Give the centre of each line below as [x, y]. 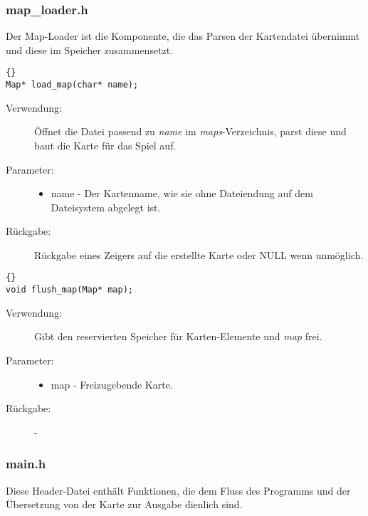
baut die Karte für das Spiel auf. [105, 145]
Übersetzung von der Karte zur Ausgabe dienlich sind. [124, 504]
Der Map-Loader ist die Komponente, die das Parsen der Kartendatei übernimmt [183, 36]
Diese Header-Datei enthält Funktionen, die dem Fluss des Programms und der [178, 490]
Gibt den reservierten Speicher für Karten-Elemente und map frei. [178, 336]
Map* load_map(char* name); [72, 85]
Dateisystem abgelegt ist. [106, 207]
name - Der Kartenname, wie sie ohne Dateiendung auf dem [182, 193]
